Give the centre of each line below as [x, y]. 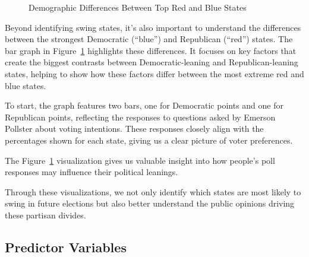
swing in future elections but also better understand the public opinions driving [150, 203]
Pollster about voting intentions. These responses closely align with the [134, 128]
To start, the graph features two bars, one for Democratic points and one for [144, 105]
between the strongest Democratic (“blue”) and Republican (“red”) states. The [149, 39]
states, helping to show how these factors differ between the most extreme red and [154, 73]
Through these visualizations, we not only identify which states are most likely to [153, 191]
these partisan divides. [45, 215]
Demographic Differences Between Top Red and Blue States [138, 7]
